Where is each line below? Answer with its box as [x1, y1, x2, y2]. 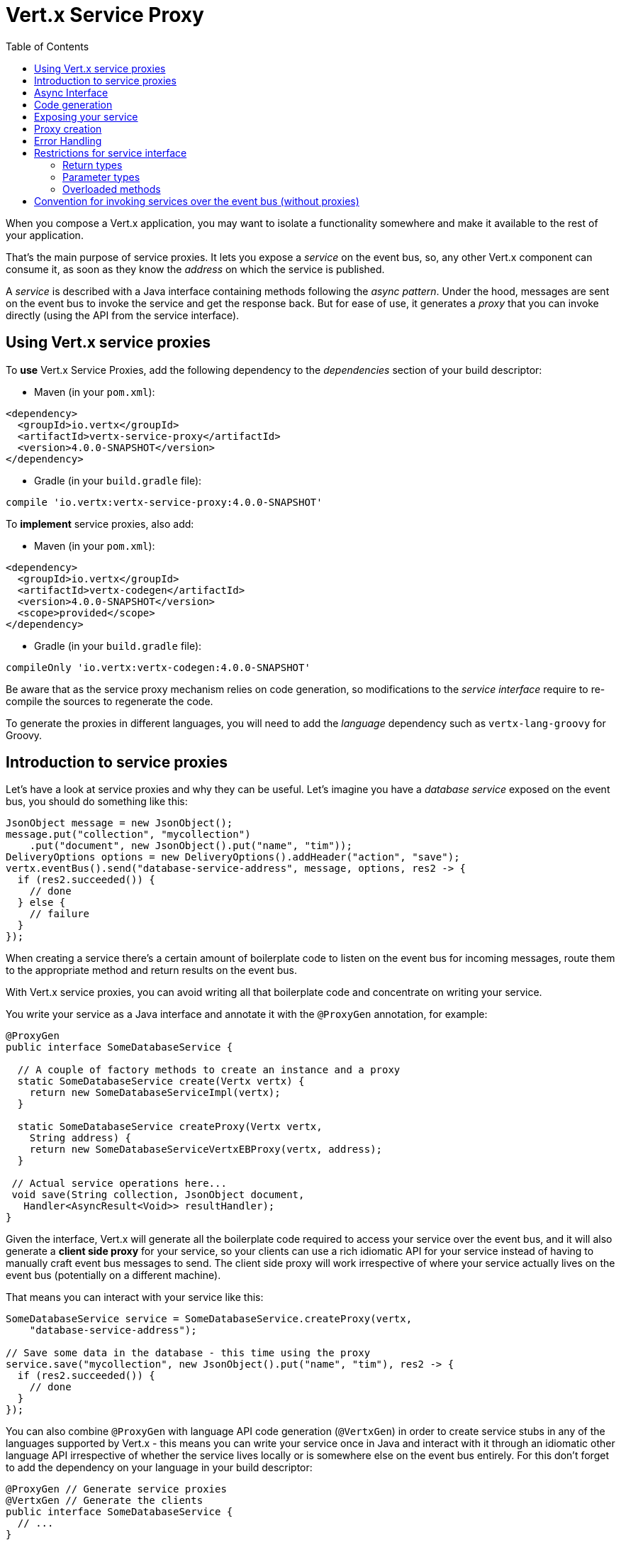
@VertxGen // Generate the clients [6, 1495, 203, 1507]
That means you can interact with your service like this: [6, 1291, 264, 1304]
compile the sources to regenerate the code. [6, 694, 213, 707]
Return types [62, 158, 123, 171]
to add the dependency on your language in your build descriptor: [6, 1461, 313, 1474]
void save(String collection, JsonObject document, [11, 1189, 305, 1201]
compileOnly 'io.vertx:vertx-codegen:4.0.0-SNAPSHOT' [6, 661, 310, 673]
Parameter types [62, 170, 140, 183]
